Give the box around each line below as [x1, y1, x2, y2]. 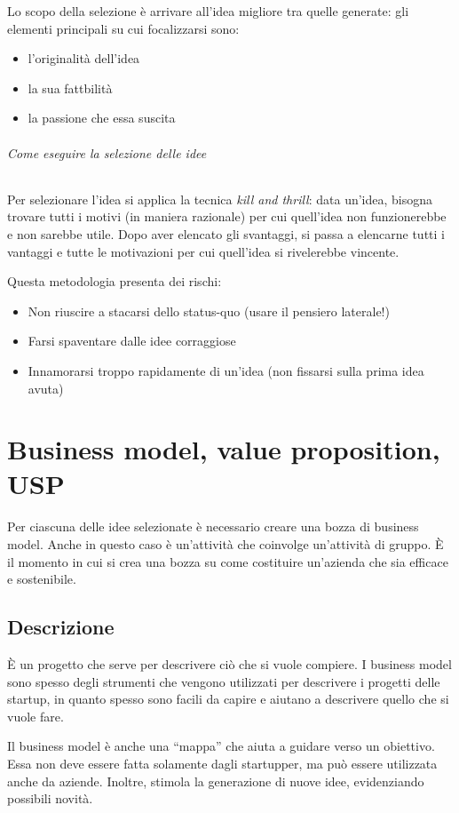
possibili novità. [7, 789, 93, 808]
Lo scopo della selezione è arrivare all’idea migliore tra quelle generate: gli [7, 2, 409, 20]
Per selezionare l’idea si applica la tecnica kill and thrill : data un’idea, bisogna [7, 189, 433, 208]
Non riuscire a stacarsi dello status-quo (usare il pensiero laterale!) [28, 301, 390, 320]
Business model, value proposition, [7, 431, 440, 467]
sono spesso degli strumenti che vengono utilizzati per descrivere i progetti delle [7, 672, 440, 690]
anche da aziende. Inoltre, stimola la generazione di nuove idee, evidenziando [7, 771, 424, 790]
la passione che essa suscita [28, 108, 176, 127]
